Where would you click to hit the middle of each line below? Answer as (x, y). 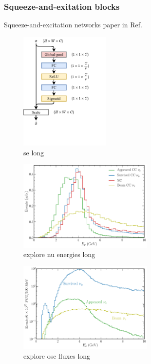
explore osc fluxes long (57, 355)
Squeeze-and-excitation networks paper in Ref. (73, 25)
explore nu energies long (59, 254)
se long (34, 152)
